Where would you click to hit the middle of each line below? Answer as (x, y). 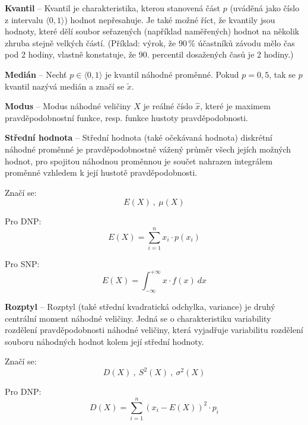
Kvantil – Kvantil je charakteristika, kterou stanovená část (113, 8)
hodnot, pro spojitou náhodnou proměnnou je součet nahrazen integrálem (139, 161)
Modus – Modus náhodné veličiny (68, 106)
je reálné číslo (168, 106)
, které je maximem (235, 106)
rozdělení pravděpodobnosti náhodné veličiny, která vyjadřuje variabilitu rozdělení (154, 330)
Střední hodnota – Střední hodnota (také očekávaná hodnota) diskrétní (139, 137)
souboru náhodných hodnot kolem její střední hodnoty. (104, 341)
